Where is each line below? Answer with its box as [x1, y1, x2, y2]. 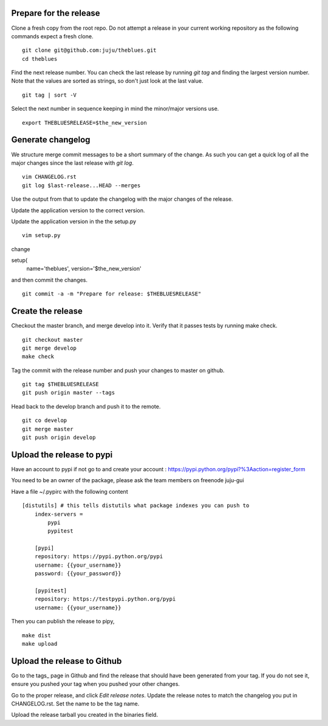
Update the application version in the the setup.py [11, 218, 137, 225]
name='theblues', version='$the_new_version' [26, 265, 142, 272]
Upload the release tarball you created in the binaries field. [11, 711, 158, 719]
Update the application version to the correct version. [11, 207, 145, 214]
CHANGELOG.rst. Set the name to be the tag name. [11, 700, 140, 708]
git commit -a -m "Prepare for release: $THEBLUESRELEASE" [22, 291, 202, 297]
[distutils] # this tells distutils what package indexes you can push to [22, 502, 250, 509]
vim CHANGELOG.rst [22, 173, 77, 181]
